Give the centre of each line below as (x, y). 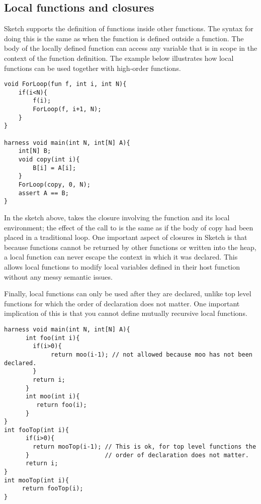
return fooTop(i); (53, 489)
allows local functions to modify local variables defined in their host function (122, 266)
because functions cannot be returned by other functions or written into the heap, (130, 247)
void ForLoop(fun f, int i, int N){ (65, 84)
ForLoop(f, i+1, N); (67, 109)
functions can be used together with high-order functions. (93, 68)
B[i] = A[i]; (55, 168)
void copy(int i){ (49, 160)
